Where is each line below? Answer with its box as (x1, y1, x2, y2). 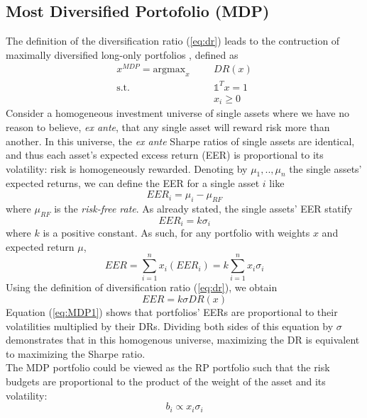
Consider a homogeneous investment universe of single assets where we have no (6, 106, 350, 120)
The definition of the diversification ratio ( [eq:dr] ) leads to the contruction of (6, 33, 340, 48)
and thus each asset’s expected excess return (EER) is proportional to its (6, 147, 324, 162)
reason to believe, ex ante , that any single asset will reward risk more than (6, 119, 330, 134)
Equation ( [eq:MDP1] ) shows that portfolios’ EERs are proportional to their (6, 305, 338, 320)
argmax (153, 64, 186, 75)
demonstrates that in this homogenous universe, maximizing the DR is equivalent (6, 332, 360, 347)
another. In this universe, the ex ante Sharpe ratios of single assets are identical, (6, 133, 355, 148)
